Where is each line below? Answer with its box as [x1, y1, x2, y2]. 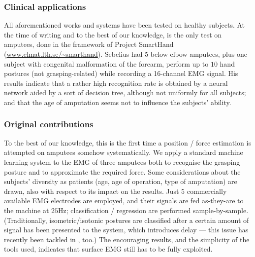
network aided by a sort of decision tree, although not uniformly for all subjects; [4, 87, 246, 98]
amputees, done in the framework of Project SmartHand [4, 39, 174, 49]
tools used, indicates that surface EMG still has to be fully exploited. [4, 244, 213, 254]
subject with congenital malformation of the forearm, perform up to [4, 58, 209, 69]
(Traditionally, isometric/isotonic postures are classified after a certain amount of [4, 215, 249, 225]
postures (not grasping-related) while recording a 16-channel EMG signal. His [4, 68, 238, 78]
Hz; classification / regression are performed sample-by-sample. [58, 205, 249, 215]
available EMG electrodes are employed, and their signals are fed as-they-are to [4, 195, 244, 206]
